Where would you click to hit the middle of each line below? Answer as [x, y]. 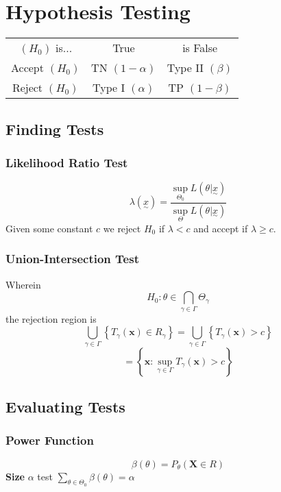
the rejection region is [51, 318]
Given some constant [49, 228]
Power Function [50, 440]
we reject [122, 228]
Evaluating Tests [65, 406]
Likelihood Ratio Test [67, 162]
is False [200, 48]
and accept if [221, 228]
